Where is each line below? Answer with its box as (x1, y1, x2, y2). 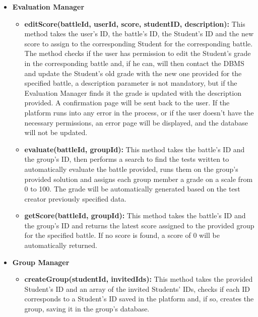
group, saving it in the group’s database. (24, 303, 150, 314)
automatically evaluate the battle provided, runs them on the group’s (24, 163, 238, 174)
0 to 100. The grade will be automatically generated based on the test (24, 183, 240, 194)
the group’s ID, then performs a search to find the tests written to (24, 154, 229, 164)
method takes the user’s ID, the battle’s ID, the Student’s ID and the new (24, 28, 254, 39)
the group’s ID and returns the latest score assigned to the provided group (24, 220, 254, 230)
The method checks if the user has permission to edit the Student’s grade (24, 48, 251, 58)
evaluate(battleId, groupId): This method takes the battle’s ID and (24, 144, 245, 154)
